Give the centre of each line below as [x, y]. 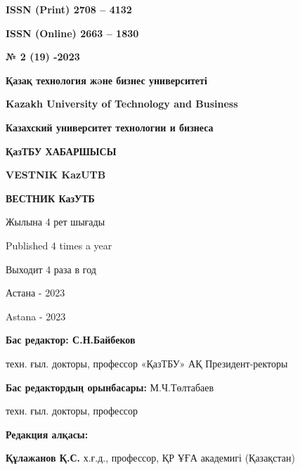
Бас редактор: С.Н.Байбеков [71, 340]
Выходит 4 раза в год [51, 269]
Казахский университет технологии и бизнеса [110, 127]
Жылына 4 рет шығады [56, 222]
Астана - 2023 [35, 293]
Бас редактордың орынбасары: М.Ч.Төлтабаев [110, 387]
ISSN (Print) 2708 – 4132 [69, 9]
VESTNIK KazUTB [56, 175]
